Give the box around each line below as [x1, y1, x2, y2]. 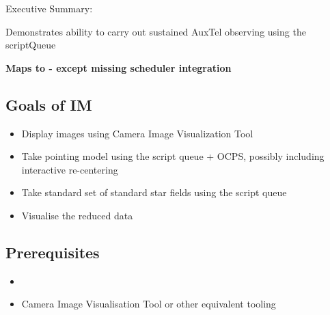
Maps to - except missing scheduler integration [5, 60, 232, 74]
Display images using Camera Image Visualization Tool [21, 126, 253, 140]
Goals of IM [5, 94, 92, 115]
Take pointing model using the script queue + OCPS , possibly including [21, 149, 325, 163]
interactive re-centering [21, 162, 118, 176]
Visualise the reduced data [21, 208, 133, 222]
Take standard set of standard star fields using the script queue [21, 185, 287, 200]
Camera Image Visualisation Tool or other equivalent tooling [21, 297, 276, 311]
